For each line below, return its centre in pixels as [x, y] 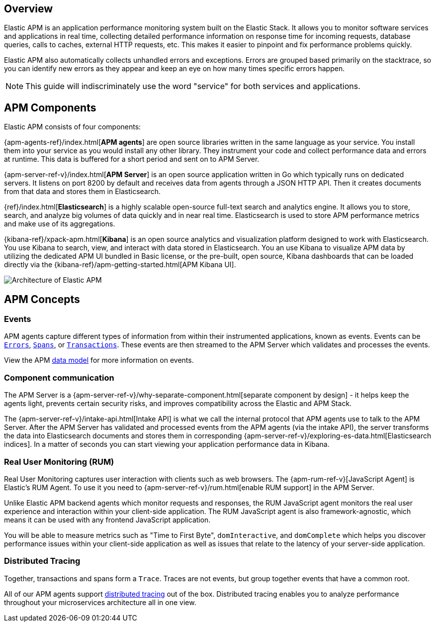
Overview [29, 9]
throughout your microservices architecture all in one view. [100, 602]
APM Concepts [42, 299]
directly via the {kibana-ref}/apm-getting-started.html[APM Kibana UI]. [120, 265]
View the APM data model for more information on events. [99, 360]
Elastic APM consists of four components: [73, 127]
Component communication [59, 377]
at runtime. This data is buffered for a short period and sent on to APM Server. [132, 159]
